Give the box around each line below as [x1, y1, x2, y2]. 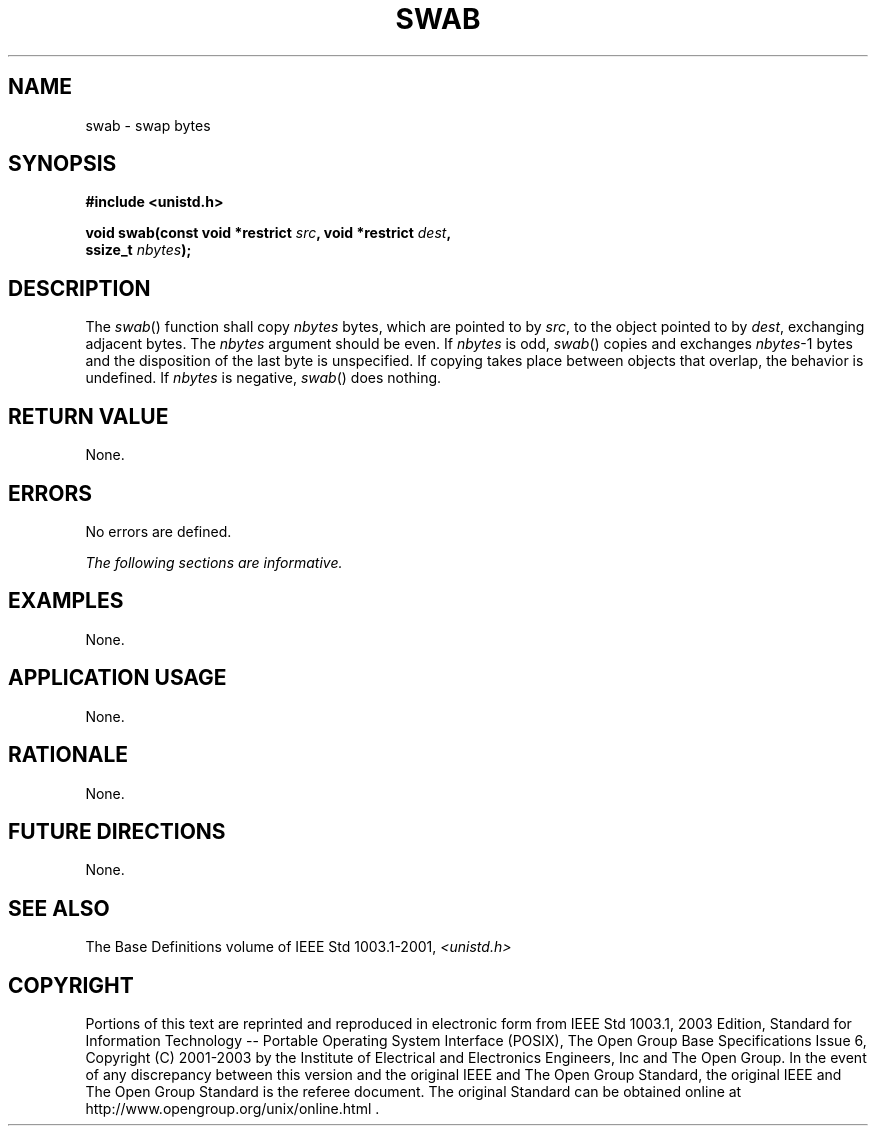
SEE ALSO [8, 895, 110, 921]
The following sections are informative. [85, 553, 343, 571]
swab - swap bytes [85, 116, 211, 134]
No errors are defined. [85, 522, 232, 540]
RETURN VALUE [8, 403, 169, 429]
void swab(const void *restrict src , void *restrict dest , [85, 224, 451, 242]
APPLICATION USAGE [8, 665, 227, 691]
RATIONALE [8, 742, 129, 768]
